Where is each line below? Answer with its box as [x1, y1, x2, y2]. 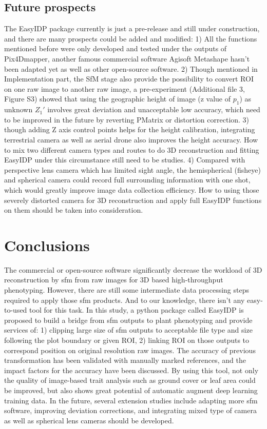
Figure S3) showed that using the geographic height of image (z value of [4, 93, 231, 104]
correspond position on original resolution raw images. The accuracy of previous [4, 344, 256, 355]
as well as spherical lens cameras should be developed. [4, 415, 174, 425]
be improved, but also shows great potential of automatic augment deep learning [4, 384, 258, 395]
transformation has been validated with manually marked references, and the [4, 355, 246, 365]
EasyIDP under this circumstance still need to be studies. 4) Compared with [4, 154, 245, 165]
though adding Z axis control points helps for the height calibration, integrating [4, 124, 255, 135]
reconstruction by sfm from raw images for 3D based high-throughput [4, 274, 223, 285]
